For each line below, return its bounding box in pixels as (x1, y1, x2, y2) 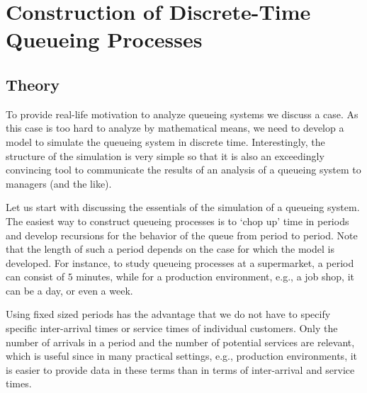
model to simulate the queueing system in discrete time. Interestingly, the (6, 134, 325, 149)
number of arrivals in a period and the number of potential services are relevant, (6, 334, 355, 349)
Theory (6, 73, 60, 95)
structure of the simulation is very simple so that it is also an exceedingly (6, 148, 324, 163)
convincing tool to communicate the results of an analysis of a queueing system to (6, 162, 361, 177)
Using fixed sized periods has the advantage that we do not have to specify (6, 307, 331, 321)
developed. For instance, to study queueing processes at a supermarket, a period (6, 255, 354, 270)
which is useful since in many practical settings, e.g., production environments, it (6, 348, 358, 363)
